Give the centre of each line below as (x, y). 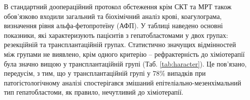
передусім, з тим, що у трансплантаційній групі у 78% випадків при (105, 73)
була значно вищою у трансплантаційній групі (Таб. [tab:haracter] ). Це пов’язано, (125, 63)
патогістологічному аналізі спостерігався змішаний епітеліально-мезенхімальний (123, 82)
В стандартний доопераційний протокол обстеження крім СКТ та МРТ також (118, 6)
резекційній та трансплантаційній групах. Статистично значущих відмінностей (120, 44)
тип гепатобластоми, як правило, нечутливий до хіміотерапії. (94, 92)
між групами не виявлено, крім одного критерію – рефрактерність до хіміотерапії (124, 54)
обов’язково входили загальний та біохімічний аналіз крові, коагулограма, (113, 16)
